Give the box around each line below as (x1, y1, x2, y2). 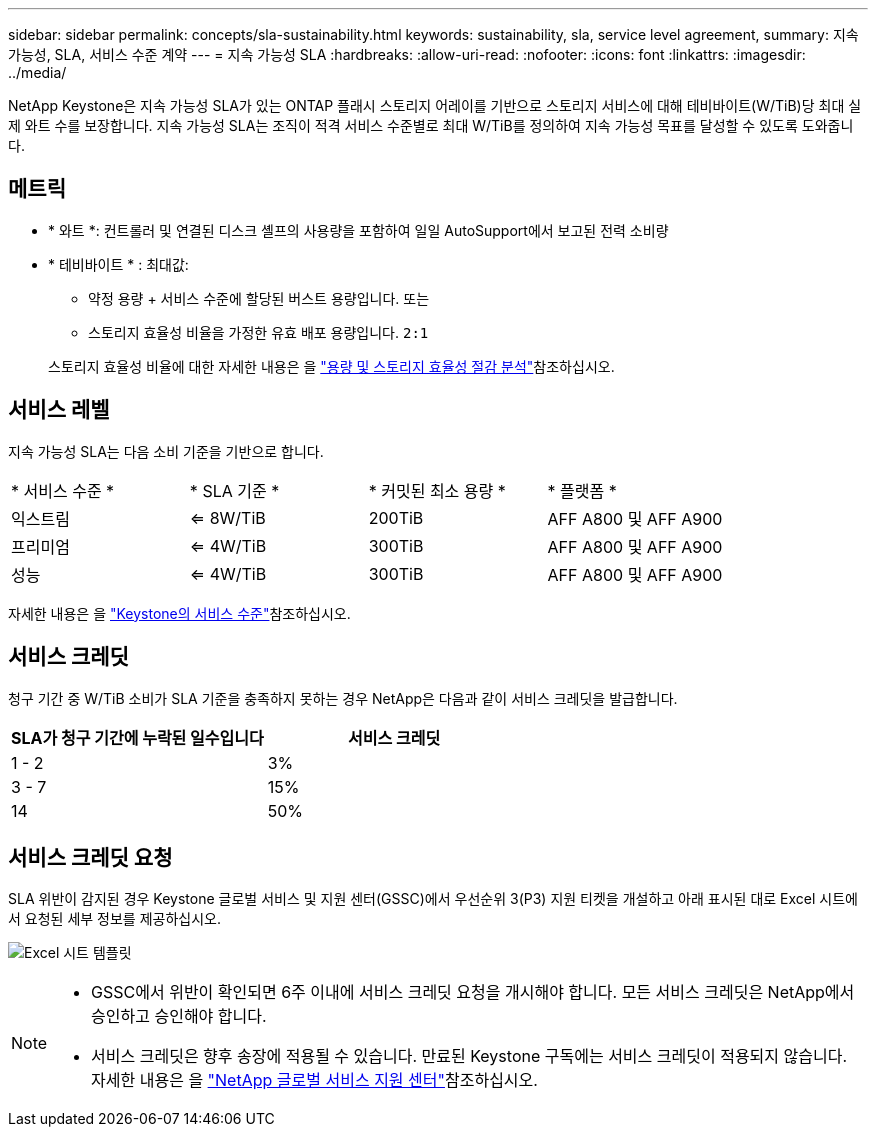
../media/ (8, 64, 67, 81)
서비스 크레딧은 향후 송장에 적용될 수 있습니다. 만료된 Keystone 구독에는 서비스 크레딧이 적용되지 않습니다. (91, 1046, 848, 1067)
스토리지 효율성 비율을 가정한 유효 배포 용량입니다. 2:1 (88, 323, 429, 341)
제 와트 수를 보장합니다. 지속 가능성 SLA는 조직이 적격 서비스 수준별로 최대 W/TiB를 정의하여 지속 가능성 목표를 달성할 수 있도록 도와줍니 (8, 117, 854, 134)
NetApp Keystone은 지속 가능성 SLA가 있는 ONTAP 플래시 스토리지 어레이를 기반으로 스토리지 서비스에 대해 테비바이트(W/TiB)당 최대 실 (8, 97, 862, 114)
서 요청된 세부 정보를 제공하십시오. (8, 910, 221, 928)
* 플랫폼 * (547, 480, 617, 501)
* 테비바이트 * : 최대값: (48, 255, 189, 273)
